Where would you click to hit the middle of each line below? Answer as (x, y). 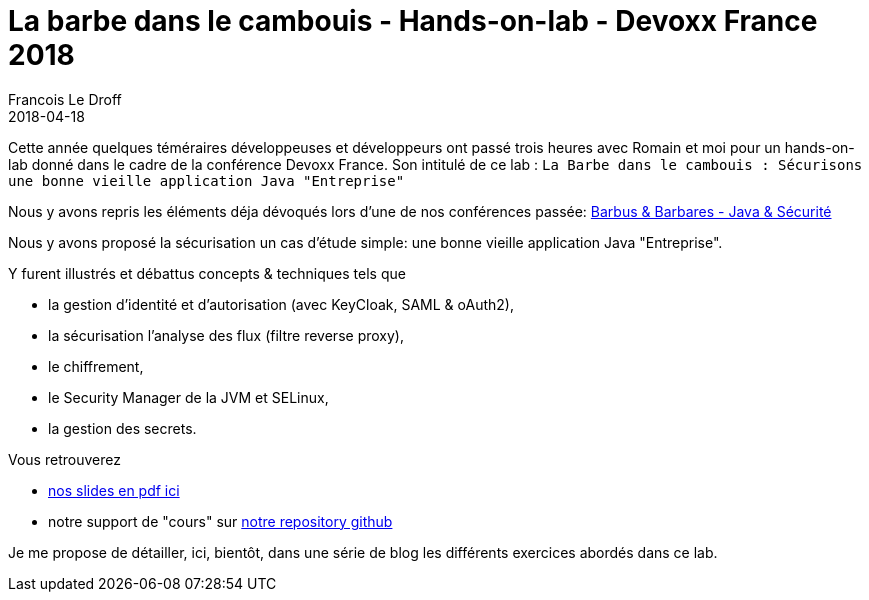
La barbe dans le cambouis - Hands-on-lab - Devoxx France (413, 21)
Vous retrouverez (64, 459)
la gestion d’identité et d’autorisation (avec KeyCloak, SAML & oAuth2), (281, 304)
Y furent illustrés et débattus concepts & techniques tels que (207, 273)
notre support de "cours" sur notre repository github (220, 521)
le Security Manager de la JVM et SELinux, (188, 397)
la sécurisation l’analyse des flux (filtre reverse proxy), (226, 335)
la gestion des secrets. (122, 428)
